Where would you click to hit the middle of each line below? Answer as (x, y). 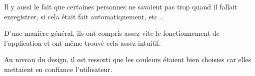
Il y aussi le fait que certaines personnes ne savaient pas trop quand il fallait (121, 6)
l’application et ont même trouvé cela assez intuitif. (83, 42)
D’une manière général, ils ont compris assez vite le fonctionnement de (112, 33)
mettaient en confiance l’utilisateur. (58, 69)
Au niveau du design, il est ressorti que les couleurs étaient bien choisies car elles (128, 59)
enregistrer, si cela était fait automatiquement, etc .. (84, 16)
